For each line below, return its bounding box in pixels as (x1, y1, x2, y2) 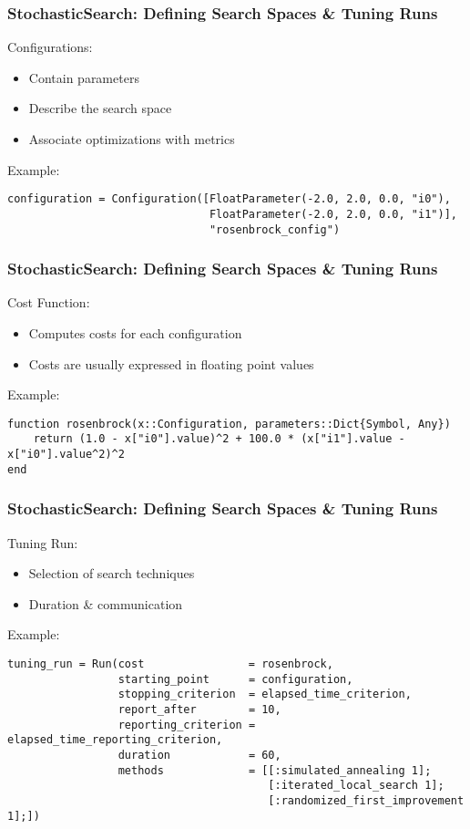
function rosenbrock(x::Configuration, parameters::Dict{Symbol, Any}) (7, 417, 451, 430)
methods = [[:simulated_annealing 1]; (117, 763, 432, 777)
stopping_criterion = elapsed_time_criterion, (117, 688, 412, 701)
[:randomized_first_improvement (268, 793, 465, 807)
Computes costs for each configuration (28, 323, 242, 342)
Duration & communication (28, 594, 183, 613)
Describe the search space (28, 98, 172, 118)
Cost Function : (7, 293, 90, 312)
